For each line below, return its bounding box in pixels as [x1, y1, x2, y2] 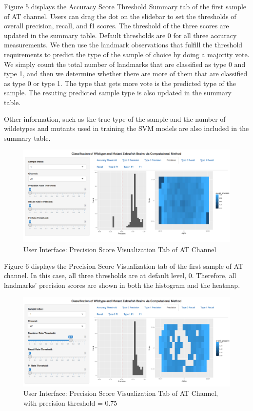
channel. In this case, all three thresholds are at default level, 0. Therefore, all [4, 270, 236, 281]
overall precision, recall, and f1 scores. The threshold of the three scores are [4, 21, 229, 31]
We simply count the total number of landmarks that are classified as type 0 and [4, 59, 246, 69]
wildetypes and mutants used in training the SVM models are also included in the [4, 123, 249, 133]
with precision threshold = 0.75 [23, 397, 117, 408]
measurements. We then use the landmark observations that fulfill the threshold [4, 40, 243, 50]
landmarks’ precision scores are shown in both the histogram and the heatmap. [4, 280, 240, 290]
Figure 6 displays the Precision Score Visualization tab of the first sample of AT [4, 260, 244, 271]
